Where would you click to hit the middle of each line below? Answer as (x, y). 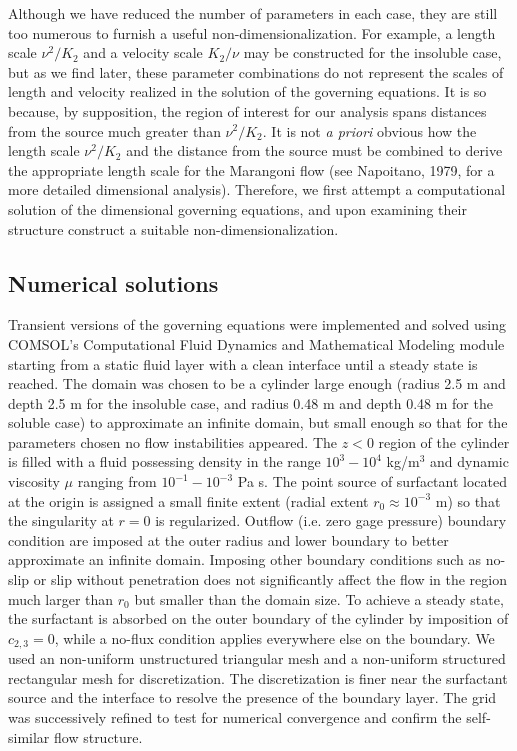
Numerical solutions (113, 282)
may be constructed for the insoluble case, (372, 52)
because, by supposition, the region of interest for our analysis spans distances (247, 110)
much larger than (61, 598)
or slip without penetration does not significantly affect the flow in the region (270, 579)
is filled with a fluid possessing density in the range (164, 461)
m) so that (468, 500)
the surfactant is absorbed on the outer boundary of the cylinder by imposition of (258, 618)
